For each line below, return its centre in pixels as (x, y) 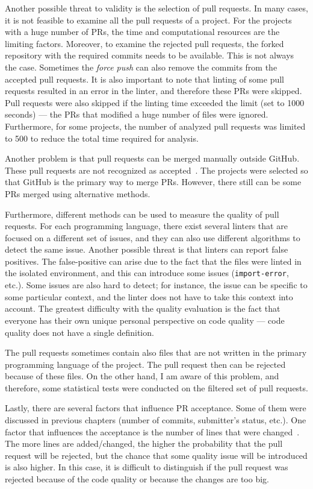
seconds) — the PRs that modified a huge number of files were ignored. (137, 114)
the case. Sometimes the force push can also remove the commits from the (141, 67)
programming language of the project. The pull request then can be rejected (145, 364)
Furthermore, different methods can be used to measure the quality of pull (142, 214)
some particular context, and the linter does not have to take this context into (149, 296)
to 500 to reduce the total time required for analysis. (102, 138)
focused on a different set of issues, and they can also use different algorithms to (153, 237)
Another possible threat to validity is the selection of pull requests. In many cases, (156, 8)
